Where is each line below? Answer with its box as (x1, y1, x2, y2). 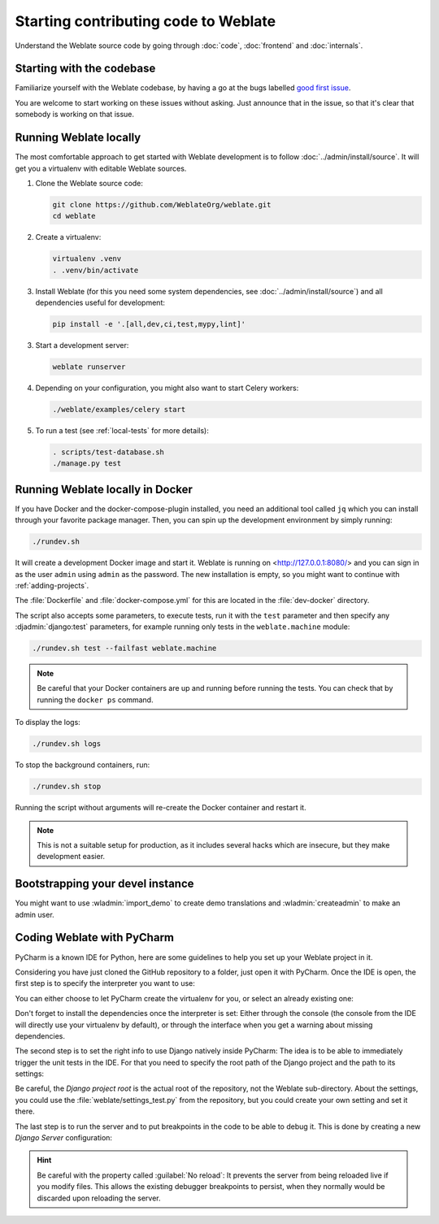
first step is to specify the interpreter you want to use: (15, 979, 195, 988)
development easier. (37, 852, 106, 862)
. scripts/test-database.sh (52, 447, 164, 457)
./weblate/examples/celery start (52, 405, 186, 414)
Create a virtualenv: (35, 232, 102, 242)
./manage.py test (52, 459, 122, 468)
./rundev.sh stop (32, 782, 102, 792)
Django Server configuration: (15, 1133, 113, 1143)
